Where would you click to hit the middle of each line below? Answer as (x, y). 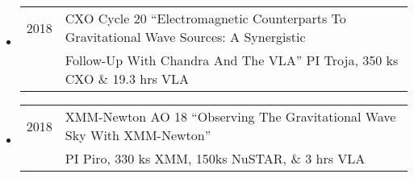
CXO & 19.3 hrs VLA (127, 79)
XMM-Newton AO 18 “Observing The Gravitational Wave (230, 116)
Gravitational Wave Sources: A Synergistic (185, 37)
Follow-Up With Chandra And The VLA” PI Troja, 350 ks (232, 60)
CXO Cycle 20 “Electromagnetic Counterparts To (205, 18)
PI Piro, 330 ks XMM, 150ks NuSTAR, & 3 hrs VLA (215, 158)
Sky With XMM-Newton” (138, 135)
